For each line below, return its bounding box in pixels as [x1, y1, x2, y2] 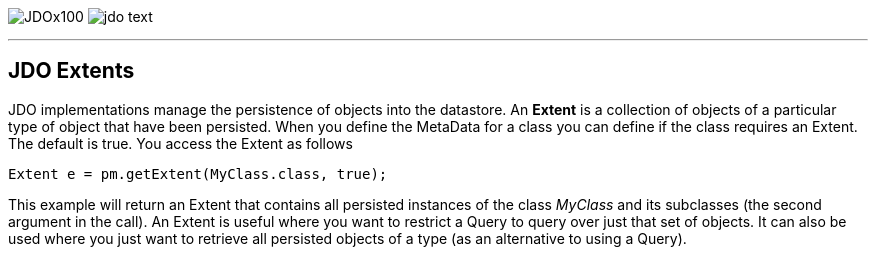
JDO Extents [8, 58, 135, 84]
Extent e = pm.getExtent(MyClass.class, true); [8, 165, 388, 182]
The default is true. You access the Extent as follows [8, 134, 353, 152]
